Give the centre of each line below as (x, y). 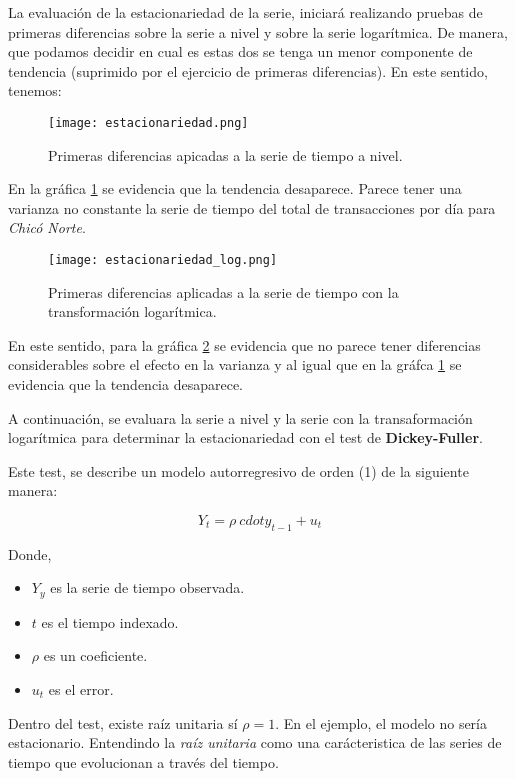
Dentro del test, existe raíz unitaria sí (123, 722)
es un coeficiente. (95, 655)
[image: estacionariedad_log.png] (163, 260)
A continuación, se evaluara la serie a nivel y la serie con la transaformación (240, 417)
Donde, (30, 553)
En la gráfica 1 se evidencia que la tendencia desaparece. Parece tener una (235, 188)
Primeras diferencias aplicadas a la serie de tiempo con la (223, 291)
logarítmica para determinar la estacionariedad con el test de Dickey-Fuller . (245, 437)
